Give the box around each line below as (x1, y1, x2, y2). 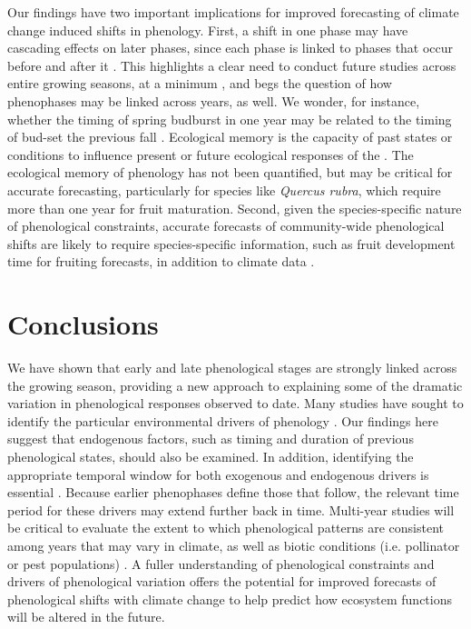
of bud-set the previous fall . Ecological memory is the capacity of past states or (7, 127, 453, 146)
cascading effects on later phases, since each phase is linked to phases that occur (7, 38, 454, 57)
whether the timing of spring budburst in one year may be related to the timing (7, 109, 452, 128)
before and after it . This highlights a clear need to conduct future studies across (7, 55, 456, 75)
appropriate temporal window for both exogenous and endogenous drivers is (7, 464, 429, 484)
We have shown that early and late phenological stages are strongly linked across (7, 358, 457, 377)
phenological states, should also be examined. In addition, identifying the (7, 447, 414, 465)
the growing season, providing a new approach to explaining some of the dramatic (7, 375, 463, 394)
